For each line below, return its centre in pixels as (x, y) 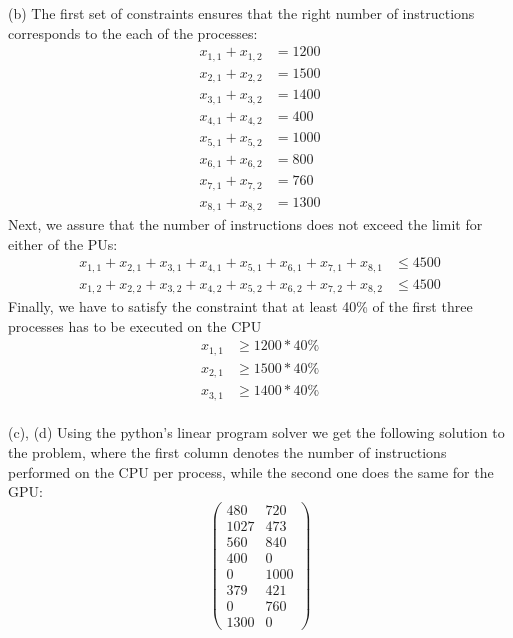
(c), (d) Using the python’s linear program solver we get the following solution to (256, 432)
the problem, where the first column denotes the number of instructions (227, 452)
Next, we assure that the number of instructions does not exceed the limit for (245, 224)
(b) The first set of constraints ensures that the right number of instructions (241, 13)
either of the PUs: (63, 243)
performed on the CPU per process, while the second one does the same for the (251, 471)
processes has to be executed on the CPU (135, 325)
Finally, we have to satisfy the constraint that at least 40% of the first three (240, 306)
